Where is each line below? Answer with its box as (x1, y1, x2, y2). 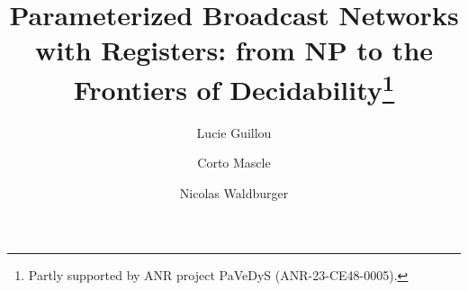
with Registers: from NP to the (34, 32, 434, 68)
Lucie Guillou (196, 123, 272, 141)
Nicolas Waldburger (179, 184, 289, 203)
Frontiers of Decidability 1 (73, 67, 395, 107)
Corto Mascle (197, 153, 271, 172)
